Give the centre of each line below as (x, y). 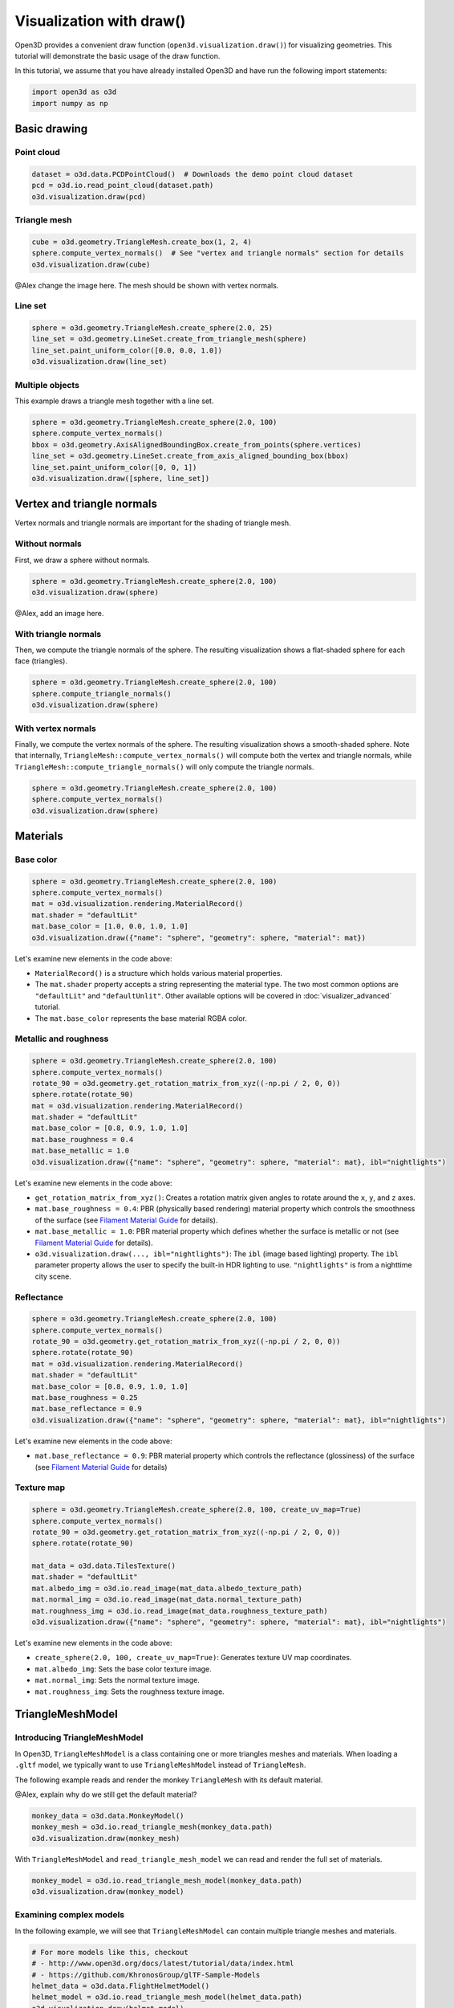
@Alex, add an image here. (59, 613)
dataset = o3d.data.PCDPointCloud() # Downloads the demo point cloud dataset (193, 174)
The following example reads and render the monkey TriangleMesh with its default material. (169, 1780)
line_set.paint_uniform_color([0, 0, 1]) (114, 467)
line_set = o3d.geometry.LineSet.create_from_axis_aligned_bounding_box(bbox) (190, 456)
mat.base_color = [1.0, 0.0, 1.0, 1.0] (110, 926)
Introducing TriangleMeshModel (79, 1737)
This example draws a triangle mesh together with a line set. (114, 401)
